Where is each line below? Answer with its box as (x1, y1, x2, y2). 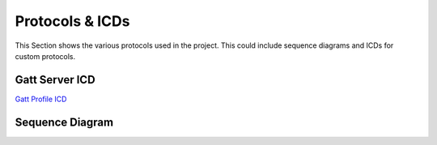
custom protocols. (15, 51, 76, 61)
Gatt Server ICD (15, 73, 96, 87)
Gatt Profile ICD (15, 94, 67, 104)
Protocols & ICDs (15, 12, 130, 30)
